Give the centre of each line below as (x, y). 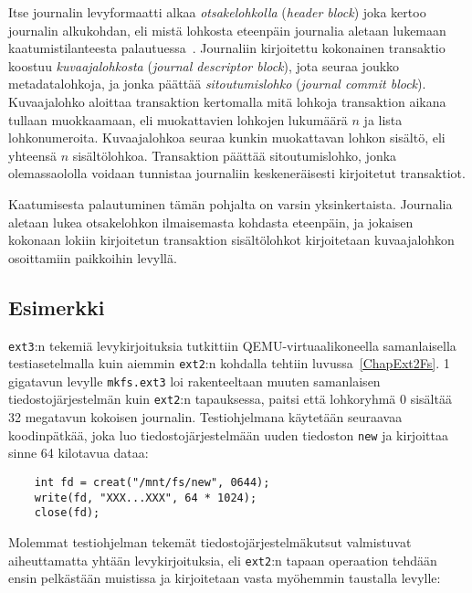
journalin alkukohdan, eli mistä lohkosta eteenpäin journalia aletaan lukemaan (227, 30)
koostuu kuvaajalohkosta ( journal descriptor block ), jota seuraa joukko (204, 65)
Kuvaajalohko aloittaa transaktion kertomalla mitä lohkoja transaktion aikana (227, 101)
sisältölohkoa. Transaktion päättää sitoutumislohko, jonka (235, 155)
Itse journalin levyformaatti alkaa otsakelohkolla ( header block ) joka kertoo (217, 12)
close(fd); (67, 513)
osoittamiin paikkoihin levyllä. (93, 257)
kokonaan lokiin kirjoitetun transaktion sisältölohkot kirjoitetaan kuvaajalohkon (231, 240)
